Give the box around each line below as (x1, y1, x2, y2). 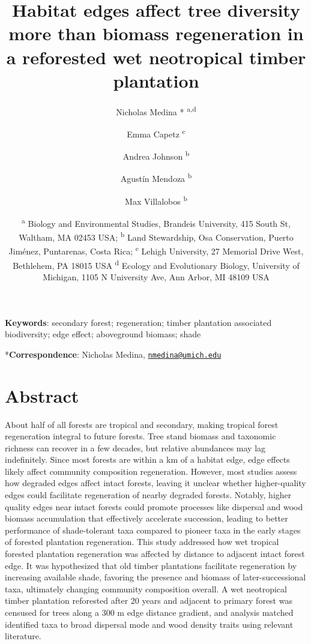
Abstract (5, 383, 79, 408)
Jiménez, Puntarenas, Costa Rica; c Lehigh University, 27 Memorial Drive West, (8, 243, 304, 257)
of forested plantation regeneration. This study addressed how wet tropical (5, 535, 279, 548)
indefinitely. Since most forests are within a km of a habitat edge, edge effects (5, 453, 290, 466)
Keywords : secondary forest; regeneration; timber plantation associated (5, 316, 272, 328)
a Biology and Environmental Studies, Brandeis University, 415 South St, (22, 215, 291, 229)
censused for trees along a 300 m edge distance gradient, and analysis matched (5, 606, 294, 618)
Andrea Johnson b (122, 148, 190, 162)
